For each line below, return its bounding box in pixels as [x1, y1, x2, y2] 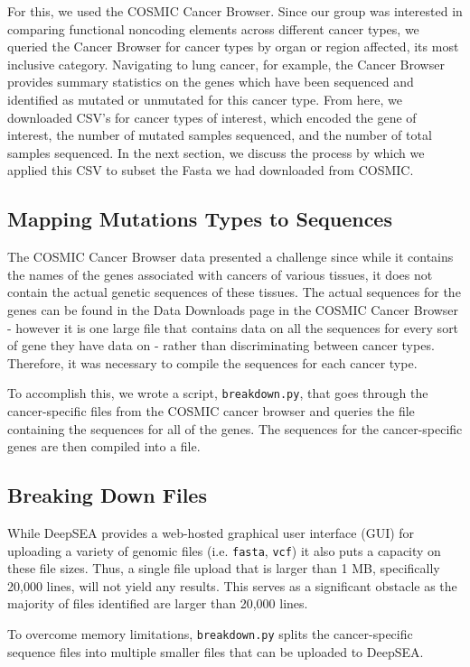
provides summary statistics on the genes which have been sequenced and [7, 72, 414, 91]
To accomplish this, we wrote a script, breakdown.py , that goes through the [7, 384, 428, 403]
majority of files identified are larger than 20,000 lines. [7, 594, 308, 613]
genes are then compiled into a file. [7, 437, 201, 456]
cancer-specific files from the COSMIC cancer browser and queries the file [7, 401, 415, 420]
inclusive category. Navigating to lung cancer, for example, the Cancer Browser [7, 54, 445, 73]
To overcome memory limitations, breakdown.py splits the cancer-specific [7, 624, 413, 643]
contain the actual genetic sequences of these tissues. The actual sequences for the [7, 283, 461, 301]
